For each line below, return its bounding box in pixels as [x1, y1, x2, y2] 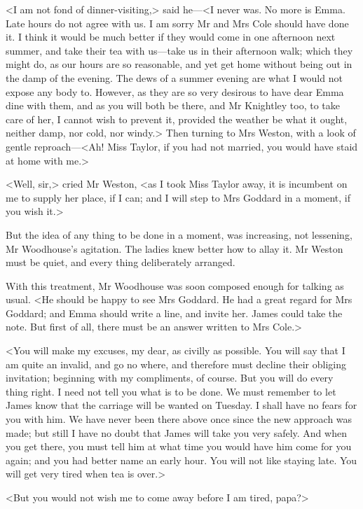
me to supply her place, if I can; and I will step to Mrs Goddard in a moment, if [6, 190, 351, 204]
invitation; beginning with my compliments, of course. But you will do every [6, 370, 334, 385]
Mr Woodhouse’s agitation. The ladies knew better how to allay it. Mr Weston [6, 241, 343, 256]
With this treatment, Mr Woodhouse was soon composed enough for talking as [6, 278, 344, 293]
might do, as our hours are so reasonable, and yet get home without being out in [6, 57, 352, 71]
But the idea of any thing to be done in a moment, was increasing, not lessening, [6, 227, 352, 242]
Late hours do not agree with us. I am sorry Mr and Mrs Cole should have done [6, 15, 349, 30]
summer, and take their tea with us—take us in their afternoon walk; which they [6, 43, 353, 57]
